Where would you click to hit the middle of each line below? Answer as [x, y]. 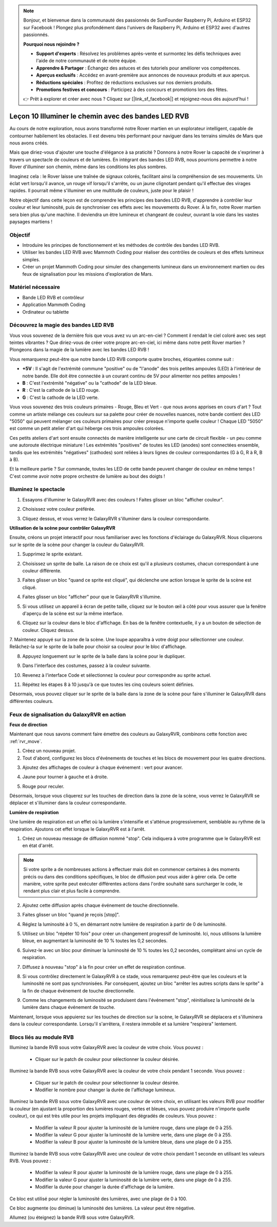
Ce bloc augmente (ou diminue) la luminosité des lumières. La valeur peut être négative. [102, 1208]
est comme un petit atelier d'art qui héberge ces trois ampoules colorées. [87, 428]
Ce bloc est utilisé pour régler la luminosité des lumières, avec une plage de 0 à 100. [98, 1199]
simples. [31, 259]
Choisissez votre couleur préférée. [59, 509]
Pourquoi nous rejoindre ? [51, 44]
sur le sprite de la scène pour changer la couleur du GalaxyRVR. [77, 545]
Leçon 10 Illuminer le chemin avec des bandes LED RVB [99, 116]
